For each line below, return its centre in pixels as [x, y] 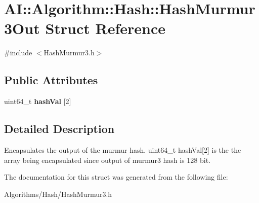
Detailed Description [59, 129]
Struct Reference [105, 28]
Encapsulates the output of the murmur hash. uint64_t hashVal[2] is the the [123, 149]
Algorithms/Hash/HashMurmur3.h [58, 194]
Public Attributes [51, 80]
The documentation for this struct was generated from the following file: [116, 177]
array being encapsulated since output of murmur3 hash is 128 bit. [107, 160]
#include [18, 53]
